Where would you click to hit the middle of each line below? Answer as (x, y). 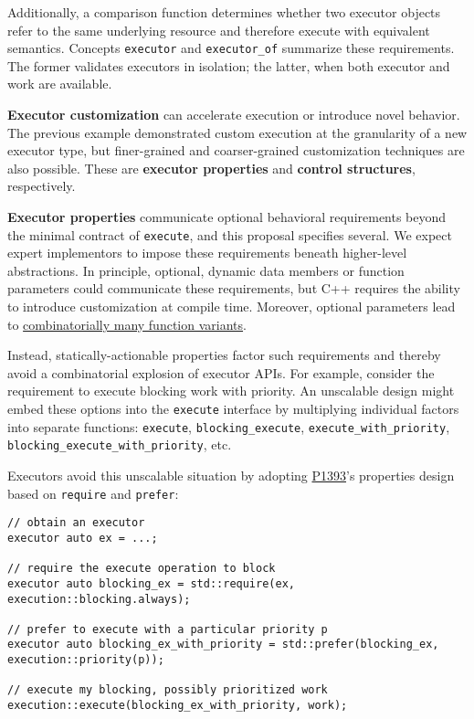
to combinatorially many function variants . (127, 324)
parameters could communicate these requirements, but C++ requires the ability (234, 288)
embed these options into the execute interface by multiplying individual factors (233, 408)
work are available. (60, 84)
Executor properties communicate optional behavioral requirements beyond (227, 217)
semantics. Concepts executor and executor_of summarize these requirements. (231, 48)
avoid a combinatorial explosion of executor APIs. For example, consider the (221, 372)
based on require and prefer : (93, 493)
